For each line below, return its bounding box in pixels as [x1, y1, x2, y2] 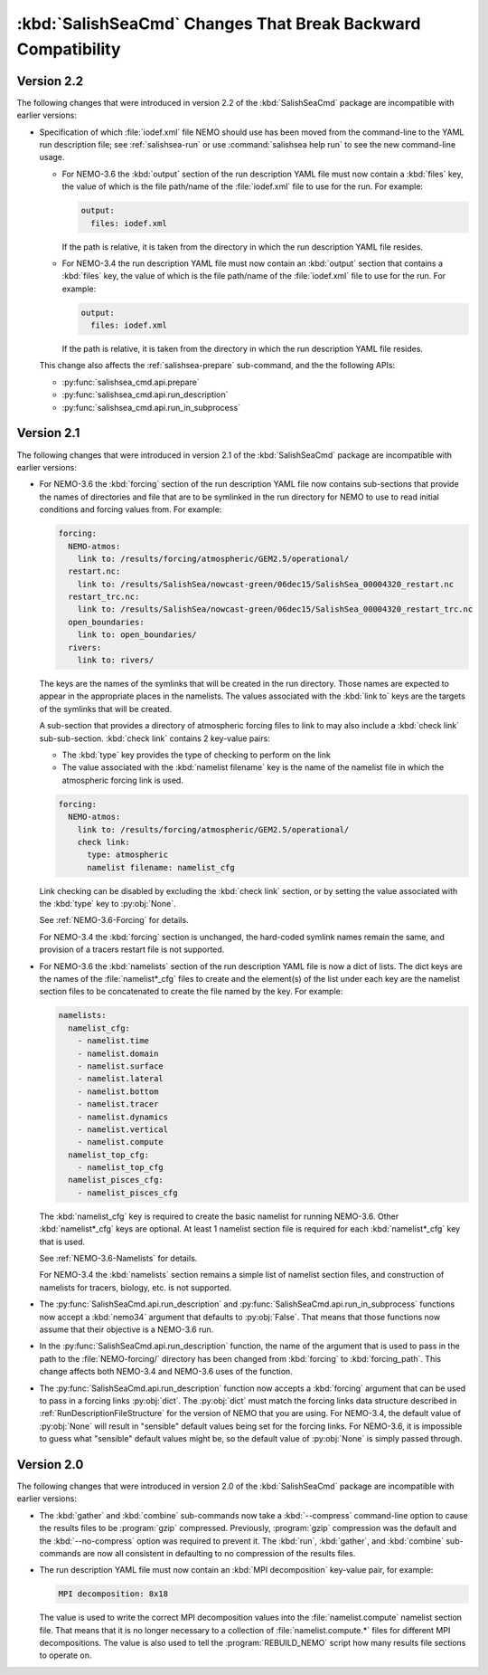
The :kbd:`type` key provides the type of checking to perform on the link [61, 749, 332, 760]
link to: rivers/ [77, 655, 155, 665]
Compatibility [16, 39, 121, 59]
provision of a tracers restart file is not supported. [39, 944, 225, 955]
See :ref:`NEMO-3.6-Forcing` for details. [39, 915, 189, 926]
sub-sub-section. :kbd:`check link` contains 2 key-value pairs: [39, 733, 270, 744]
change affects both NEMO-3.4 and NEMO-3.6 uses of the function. [39, 1366, 293, 1377]
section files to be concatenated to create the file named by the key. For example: [39, 986, 343, 997]
